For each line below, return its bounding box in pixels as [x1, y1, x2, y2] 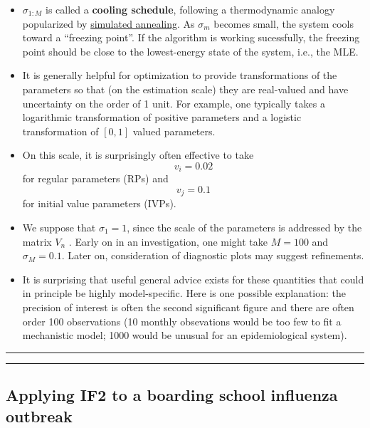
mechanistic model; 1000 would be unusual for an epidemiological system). [22, 328, 347, 343]
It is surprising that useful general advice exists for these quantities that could [22, 271, 364, 286]
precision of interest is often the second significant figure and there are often [22, 300, 354, 314]
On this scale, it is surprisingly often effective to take [22, 147, 254, 162]
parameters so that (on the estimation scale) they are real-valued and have [22, 81, 349, 96]
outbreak [6, 404, 73, 427]
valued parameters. [132, 123, 216, 138]
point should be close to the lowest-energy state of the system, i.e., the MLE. [22, 43, 359, 58]
